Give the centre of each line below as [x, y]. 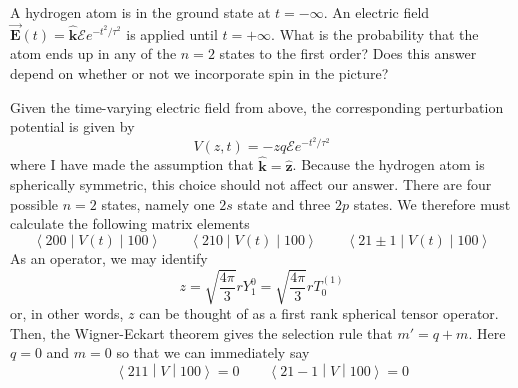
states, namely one [158, 203]
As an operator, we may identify [109, 258]
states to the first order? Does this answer [348, 53]
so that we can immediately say [213, 352]
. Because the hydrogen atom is [388, 164]
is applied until [172, 33]
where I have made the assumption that [132, 164]
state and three [284, 203]
